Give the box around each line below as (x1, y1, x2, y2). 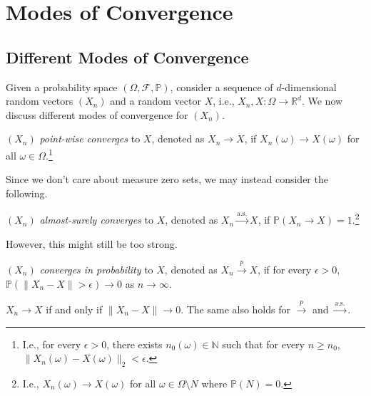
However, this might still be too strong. (6, 236, 178, 251)
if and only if (46, 302, 103, 317)
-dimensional (281, 79, 337, 94)
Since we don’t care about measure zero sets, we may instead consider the (6, 172, 328, 187)
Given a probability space (6, 79, 118, 94)
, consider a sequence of (170, 79, 273, 94)
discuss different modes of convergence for (6, 107, 188, 122)
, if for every (258, 262, 312, 277)
